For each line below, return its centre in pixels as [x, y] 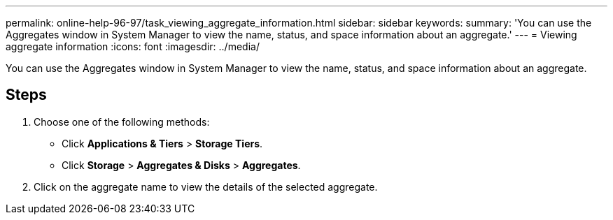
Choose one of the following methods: [122, 122]
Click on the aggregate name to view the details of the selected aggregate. [206, 186]
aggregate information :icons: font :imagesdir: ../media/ [133, 46]
